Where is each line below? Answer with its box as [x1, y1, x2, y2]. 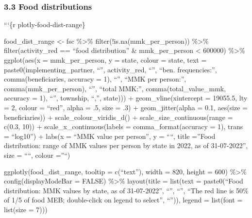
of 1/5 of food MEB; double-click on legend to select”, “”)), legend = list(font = [4, 195, 243, 205]
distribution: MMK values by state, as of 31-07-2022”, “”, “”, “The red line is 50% [4, 185, 249, 195]
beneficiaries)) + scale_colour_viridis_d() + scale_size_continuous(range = [4, 112, 233, 122]
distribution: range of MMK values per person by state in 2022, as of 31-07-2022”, [4, 140, 248, 151]
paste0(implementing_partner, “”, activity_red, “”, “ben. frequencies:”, [4, 64, 217, 74]
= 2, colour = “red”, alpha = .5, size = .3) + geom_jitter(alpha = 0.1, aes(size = [4, 102, 248, 112]
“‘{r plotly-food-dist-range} [4, 19, 85, 30]
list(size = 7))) [4, 204, 48, 214]
